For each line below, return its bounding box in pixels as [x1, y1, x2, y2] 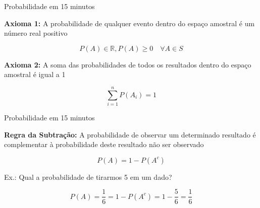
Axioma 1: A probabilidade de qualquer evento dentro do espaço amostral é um [4, 18, 255, 28]
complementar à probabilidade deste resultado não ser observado [4, 139, 204, 150]
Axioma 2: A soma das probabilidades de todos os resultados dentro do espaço [4, 59, 251, 70]
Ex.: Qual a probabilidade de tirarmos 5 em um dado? [4, 171, 172, 182]
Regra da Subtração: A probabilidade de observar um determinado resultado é [4, 129, 256, 140]
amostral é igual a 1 [4, 69, 66, 80]
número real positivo [4, 28, 68, 38]
